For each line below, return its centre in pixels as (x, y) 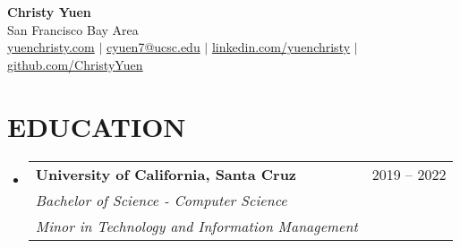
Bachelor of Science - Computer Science (161, 200)
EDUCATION (97, 126)
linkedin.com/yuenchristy (281, 47)
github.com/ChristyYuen (75, 64)
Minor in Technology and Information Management (196, 226)
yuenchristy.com (51, 47)
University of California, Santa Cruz (166, 174)
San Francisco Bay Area (73, 29)
